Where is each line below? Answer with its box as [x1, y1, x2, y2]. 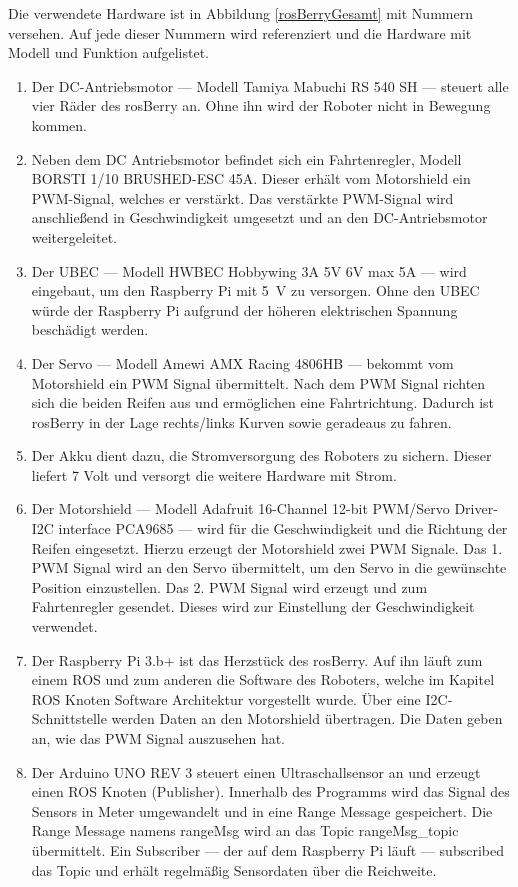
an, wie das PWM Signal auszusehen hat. [31, 728, 286, 748]
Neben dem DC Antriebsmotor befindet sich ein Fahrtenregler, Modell [31, 148, 462, 169]
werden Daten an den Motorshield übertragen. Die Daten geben [111, 708, 503, 729]
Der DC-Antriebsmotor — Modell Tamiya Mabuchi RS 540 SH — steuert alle [31, 75, 509, 96]
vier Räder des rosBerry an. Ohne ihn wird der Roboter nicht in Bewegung [31, 95, 491, 116]
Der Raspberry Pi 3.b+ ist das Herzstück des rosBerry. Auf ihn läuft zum [31, 649, 483, 670]
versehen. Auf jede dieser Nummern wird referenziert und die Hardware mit [8, 22, 472, 43]
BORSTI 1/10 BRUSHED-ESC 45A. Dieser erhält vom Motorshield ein [31, 168, 471, 189]
